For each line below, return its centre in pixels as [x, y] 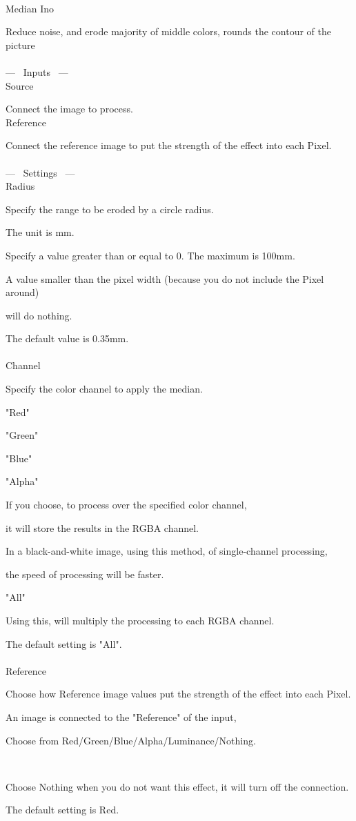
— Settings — [40, 172]
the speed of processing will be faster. [85, 574]
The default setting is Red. [62, 810]
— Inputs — [37, 71]
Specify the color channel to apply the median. [104, 389]
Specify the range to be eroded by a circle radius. [110, 209]
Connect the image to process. [69, 109]
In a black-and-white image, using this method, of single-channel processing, [167, 551]
